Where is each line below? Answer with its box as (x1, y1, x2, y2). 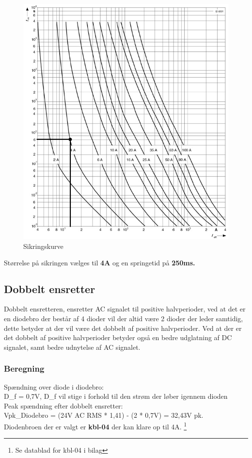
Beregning (4, 362, 45, 375)
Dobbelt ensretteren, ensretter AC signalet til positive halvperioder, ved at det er (4, 304, 246, 314)
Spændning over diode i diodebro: (4, 381, 104, 392)
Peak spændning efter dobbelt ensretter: (4, 400, 123, 410)
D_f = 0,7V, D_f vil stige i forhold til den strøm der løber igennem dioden (4, 391, 228, 401)
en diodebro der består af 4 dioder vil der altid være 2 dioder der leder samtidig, (4, 313, 243, 324)
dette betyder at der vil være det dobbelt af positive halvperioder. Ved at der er (4, 323, 242, 333)
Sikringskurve (23, 241, 63, 251)
